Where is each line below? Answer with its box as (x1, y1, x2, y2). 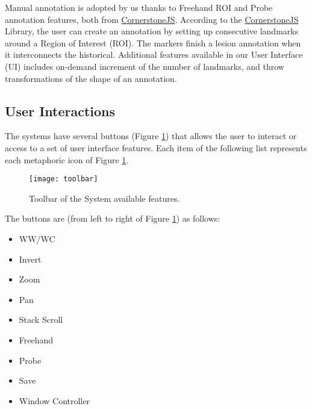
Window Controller (19, 394, 90, 407)
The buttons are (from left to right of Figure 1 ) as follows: (5, 212, 220, 225)
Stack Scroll (19, 313, 63, 326)
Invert (19, 252, 42, 265)
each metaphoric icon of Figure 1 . (5, 153, 129, 166)
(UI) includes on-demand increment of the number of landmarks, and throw (5, 60, 284, 72)
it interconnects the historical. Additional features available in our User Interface (5, 48, 303, 61)
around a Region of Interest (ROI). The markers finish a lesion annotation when (5, 36, 301, 49)
